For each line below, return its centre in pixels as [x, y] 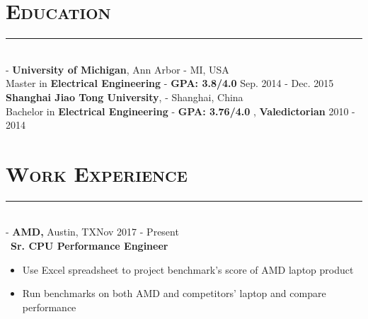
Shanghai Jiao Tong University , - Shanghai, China [125, 97]
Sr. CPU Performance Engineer [90, 245]
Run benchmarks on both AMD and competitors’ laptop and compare [174, 293]
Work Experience [97, 173]
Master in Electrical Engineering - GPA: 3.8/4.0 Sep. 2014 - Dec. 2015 [170, 83]
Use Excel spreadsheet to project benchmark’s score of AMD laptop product [188, 269]
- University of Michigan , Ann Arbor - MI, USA [117, 69]
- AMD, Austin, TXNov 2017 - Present [92, 232]
